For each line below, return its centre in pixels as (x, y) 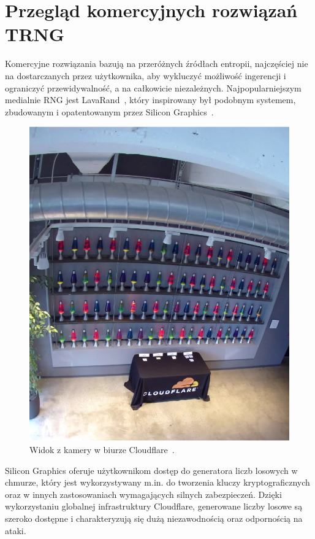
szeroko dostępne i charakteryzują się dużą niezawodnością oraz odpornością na (154, 518)
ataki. (16, 530)
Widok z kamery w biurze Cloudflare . (102, 450)
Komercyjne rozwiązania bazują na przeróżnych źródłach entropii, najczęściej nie (157, 64)
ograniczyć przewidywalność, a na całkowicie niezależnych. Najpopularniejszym (153, 87)
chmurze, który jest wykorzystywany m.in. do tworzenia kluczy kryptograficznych (157, 482)
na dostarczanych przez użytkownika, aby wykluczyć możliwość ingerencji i (146, 75)
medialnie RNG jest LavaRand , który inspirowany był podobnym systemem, (150, 100)
